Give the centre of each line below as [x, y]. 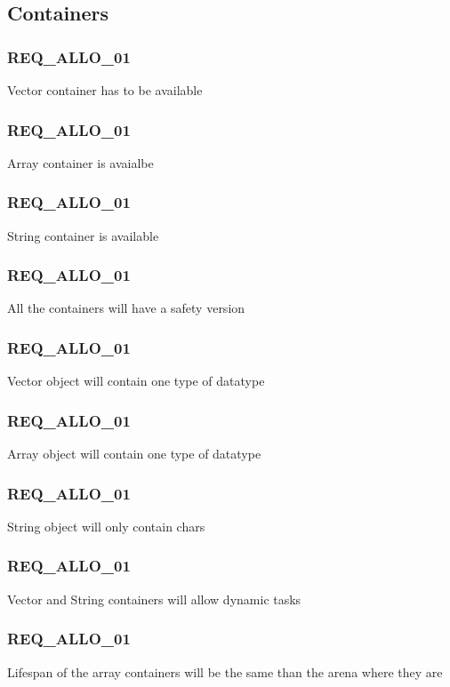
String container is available [83, 235]
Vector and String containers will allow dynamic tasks [154, 599]
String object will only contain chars [106, 526]
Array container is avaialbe [80, 162]
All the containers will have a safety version [126, 308]
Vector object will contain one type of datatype [136, 381]
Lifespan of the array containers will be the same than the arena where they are [225, 671]
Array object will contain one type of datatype [134, 454]
